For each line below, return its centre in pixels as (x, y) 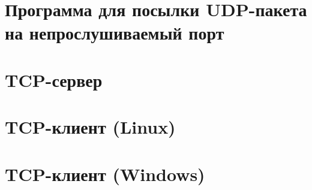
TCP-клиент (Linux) (90, 127)
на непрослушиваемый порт (115, 33)
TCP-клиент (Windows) (105, 174)
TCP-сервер (54, 79)
